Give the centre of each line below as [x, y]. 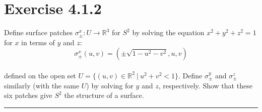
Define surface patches [39, 32]
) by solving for [110, 85]
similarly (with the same [42, 85]
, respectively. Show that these [205, 85]
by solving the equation [168, 32]
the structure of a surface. [104, 95]
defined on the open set [40, 75]
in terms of [38, 42]
